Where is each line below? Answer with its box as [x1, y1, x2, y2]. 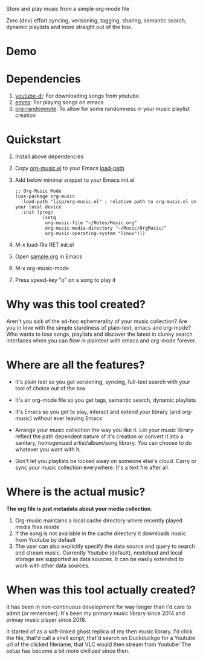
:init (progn [21, 209, 54, 216]
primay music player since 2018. [6, 616, 86, 623]
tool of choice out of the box [14, 384, 86, 392]
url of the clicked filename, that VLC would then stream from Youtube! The [6, 641, 192, 648]
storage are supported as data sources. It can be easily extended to [14, 555, 184, 562]
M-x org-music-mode [14, 265, 69, 272]
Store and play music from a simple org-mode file [6, 5, 130, 12]
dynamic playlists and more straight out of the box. [6, 24, 133, 30]
